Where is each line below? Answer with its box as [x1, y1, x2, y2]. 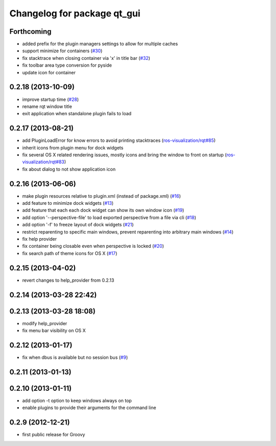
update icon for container [22, 69, 76, 75]
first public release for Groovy [22, 432, 85, 438]
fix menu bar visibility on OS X [22, 328, 86, 334]
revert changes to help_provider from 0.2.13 [22, 277, 114, 283]
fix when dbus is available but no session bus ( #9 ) [22, 354, 128, 360]
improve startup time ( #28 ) [22, 96, 79, 102]
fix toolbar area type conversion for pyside [22, 62, 112, 69]
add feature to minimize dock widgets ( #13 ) [22, 200, 114, 206]
